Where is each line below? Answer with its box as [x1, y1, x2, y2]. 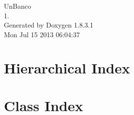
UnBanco [4, 1, 31, 11]
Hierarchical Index [4, 57, 130, 77]
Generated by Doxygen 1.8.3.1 [4, 20, 93, 30]
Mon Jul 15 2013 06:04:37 [4, 29, 80, 39]
